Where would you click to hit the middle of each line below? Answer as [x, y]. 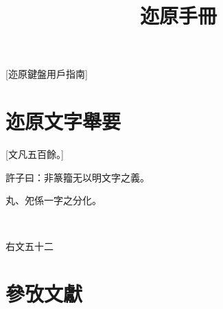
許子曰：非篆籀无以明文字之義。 [78, 177]
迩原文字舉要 [63, 121]
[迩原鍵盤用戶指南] [47, 74]
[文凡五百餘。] [35, 154]
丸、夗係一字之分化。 [54, 200]
